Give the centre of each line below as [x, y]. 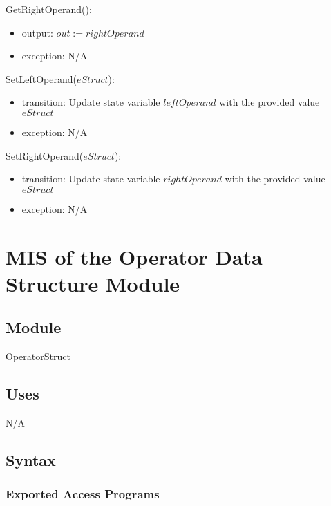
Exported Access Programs [83, 494]
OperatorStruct [38, 356]
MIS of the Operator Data [134, 256]
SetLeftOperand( [41, 78]
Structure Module [93, 283]
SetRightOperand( [45, 155]
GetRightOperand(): [49, 9]
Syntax [31, 459]
